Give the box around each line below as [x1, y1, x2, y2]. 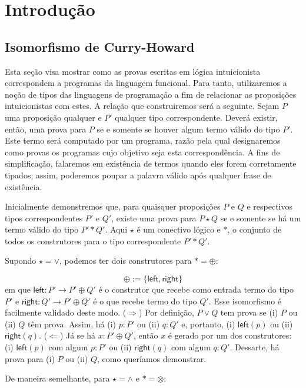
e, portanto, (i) [181, 317, 235, 330]
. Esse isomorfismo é [208, 294, 282, 307]
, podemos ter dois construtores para [59, 254, 192, 267]
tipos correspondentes [5, 211, 83, 224]
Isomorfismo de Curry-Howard [5, 37, 195, 55]
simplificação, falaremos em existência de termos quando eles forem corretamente [5, 157, 297, 170]
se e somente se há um [220, 211, 301, 224]
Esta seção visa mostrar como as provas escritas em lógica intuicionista [5, 65, 261, 77]
